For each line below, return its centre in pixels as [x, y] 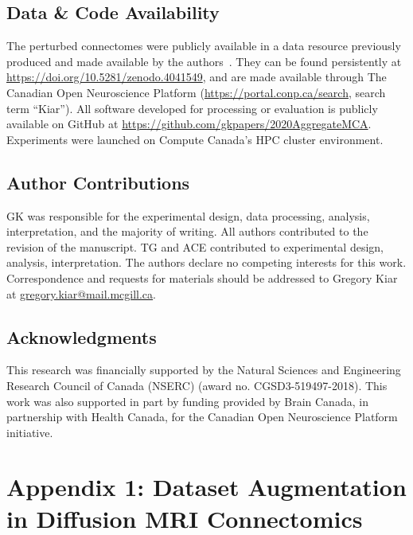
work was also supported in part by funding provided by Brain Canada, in [187, 401]
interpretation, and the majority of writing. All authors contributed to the [187, 231]
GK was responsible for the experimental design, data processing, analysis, [188, 215]
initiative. [30, 432]
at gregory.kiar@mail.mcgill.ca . [81, 293]
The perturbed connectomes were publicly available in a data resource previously [204, 46]
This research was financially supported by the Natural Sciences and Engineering [204, 370]
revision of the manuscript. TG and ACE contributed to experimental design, [195, 246]
